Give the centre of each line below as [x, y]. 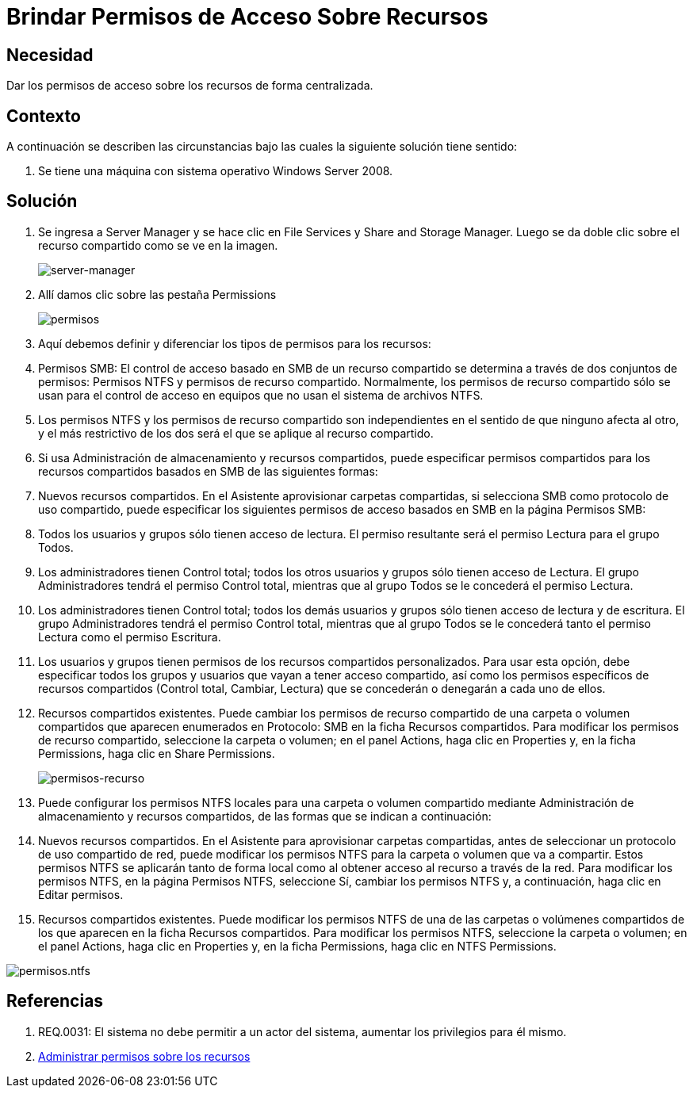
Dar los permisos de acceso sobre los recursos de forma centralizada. [190, 86]
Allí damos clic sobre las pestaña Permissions [157, 294]
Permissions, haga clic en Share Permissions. [157, 753]
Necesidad [50, 55]
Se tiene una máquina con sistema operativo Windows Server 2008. [216, 171]
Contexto [44, 116]
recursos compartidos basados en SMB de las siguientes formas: [208, 471]
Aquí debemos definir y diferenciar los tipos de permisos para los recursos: [235, 343]
